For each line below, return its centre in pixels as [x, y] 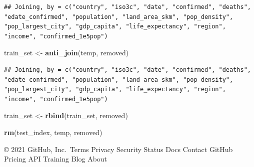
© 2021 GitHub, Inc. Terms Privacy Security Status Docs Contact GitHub [118, 149]
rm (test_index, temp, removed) [53, 132]
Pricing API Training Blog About [56, 159]
